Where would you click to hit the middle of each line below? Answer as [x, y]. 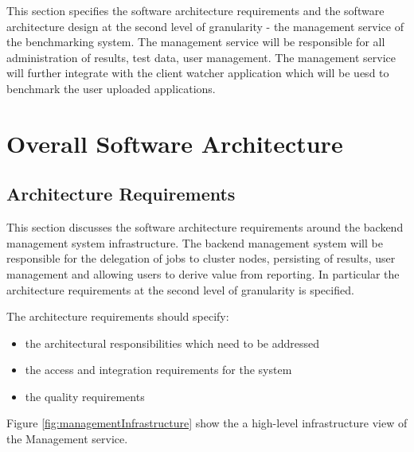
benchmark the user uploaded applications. [111, 88]
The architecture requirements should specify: [118, 316]
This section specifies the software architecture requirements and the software [195, 10]
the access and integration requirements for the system [158, 370]
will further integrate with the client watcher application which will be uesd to [198, 73]
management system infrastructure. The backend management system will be [195, 242]
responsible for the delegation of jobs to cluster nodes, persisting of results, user [201, 258]
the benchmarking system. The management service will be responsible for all [196, 42]
